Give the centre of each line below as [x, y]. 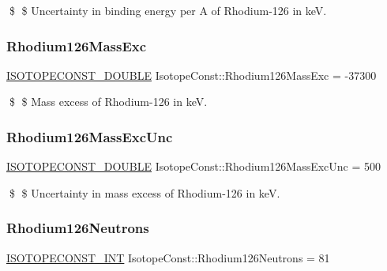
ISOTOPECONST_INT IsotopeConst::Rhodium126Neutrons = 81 [168, 257]
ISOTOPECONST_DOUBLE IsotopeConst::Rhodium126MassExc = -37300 [192, 75]
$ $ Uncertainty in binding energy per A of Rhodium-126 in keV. [168, 10]
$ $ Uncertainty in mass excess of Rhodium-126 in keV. [145, 192]
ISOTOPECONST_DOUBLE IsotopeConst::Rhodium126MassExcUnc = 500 [194, 166]
